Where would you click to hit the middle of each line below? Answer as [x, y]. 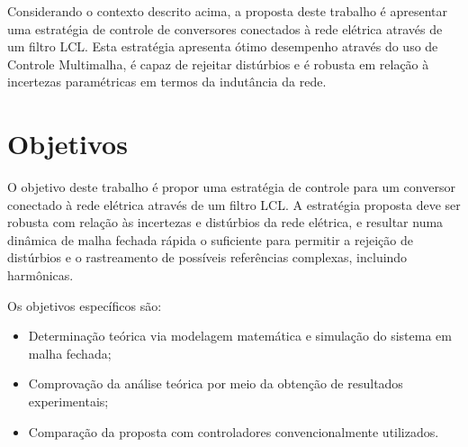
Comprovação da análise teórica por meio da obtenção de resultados [216, 383]
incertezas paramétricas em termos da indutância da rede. [167, 82]
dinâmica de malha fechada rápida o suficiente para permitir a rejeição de [210, 239]
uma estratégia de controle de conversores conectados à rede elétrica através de [225, 28]
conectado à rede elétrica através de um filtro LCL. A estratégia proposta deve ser [234, 204]
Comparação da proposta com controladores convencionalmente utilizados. [234, 431]
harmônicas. [40, 275]
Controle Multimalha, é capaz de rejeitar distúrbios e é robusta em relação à [218, 64]
